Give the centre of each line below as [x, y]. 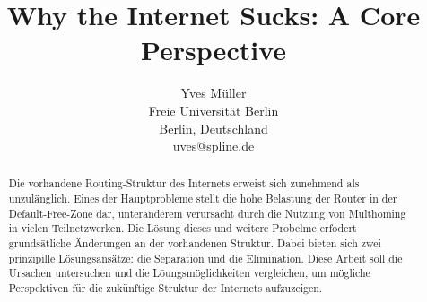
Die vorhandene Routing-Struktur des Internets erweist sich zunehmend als [184, 183]
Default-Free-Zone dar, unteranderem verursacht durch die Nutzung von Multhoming [207, 213]
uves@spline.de [213, 146]
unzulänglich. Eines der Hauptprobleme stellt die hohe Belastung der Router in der [203, 198]
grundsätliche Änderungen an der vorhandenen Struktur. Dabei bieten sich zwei [195, 243]
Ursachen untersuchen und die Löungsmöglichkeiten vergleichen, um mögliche [189, 273]
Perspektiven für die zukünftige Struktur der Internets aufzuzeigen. [166, 288]
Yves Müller [213, 93]
